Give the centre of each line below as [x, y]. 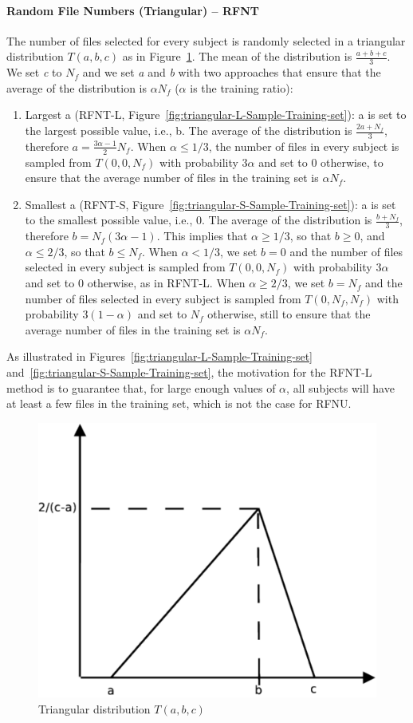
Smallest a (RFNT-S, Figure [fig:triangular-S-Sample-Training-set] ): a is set [210, 204]
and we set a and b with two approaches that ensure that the [232, 72]
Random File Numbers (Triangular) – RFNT [133, 10]
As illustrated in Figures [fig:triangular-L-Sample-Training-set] [160, 356]
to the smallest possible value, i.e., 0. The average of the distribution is [199, 220]
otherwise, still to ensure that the [289, 314]
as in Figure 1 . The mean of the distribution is [237, 56]
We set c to [34, 72]
